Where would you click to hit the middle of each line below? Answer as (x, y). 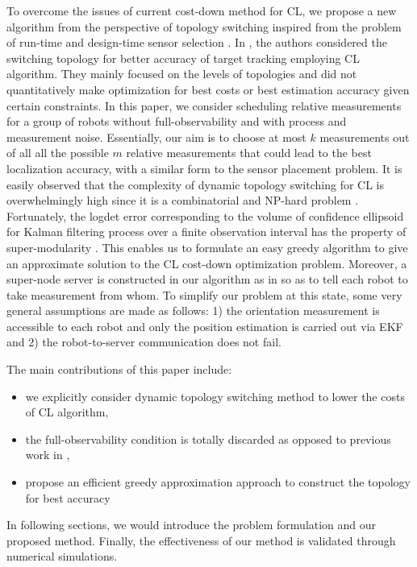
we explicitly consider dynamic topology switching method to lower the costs (215, 396)
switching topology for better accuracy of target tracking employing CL (183, 58)
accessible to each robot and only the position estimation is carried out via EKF (205, 326)
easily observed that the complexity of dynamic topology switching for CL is (196, 184)
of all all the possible (58, 153)
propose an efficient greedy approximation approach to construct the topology (218, 482)
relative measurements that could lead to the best (249, 153)
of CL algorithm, (67, 412)
